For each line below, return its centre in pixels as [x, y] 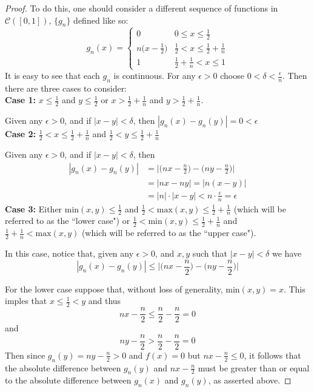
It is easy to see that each [52, 75]
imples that [26, 301]
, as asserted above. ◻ [250, 380]
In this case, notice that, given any [69, 253]
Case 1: [21, 100]
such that [210, 253]
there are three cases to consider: [66, 88]
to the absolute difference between [68, 380]
